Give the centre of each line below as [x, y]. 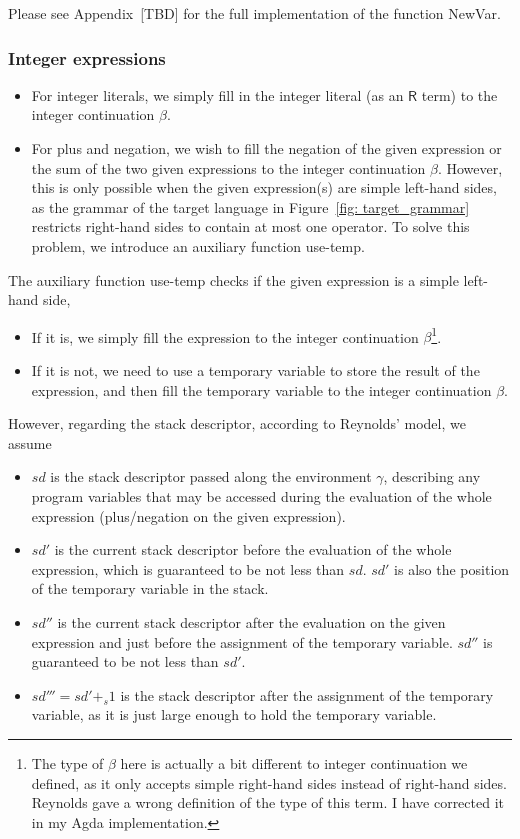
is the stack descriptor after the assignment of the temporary [307, 694]
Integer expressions [87, 57]
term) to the [459, 94]
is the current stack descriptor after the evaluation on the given [251, 621]
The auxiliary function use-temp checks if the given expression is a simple [233, 279]
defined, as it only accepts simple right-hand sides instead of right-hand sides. [269, 782]
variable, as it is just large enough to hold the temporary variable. [234, 714]
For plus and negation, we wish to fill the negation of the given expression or [266, 148]
